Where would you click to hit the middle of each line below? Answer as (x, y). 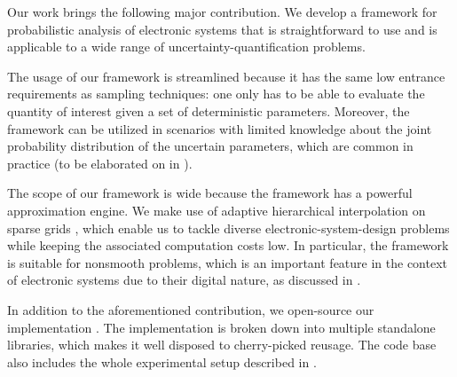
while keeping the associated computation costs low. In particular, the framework (228, 245)
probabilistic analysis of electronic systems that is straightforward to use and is (222, 29)
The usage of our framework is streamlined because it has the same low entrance (226, 76)
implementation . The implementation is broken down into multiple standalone (221, 327)
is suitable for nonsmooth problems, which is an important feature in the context (228, 262)
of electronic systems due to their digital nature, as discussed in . (184, 280)
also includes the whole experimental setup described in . (162, 361)
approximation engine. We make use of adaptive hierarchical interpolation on (217, 210)
